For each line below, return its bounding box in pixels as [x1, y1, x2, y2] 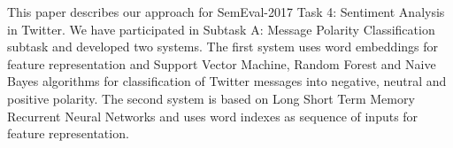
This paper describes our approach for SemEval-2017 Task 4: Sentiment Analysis [7, 3, 445, 20]
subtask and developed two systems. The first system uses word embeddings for [7, 37, 439, 56]
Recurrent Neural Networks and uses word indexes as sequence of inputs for [7, 106, 418, 125]
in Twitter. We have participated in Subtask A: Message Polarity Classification [7, 19, 435, 38]
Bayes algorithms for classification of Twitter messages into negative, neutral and [7, 72, 447, 90]
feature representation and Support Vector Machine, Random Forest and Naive [7, 54, 436, 73]
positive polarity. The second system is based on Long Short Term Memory [7, 89, 415, 107]
